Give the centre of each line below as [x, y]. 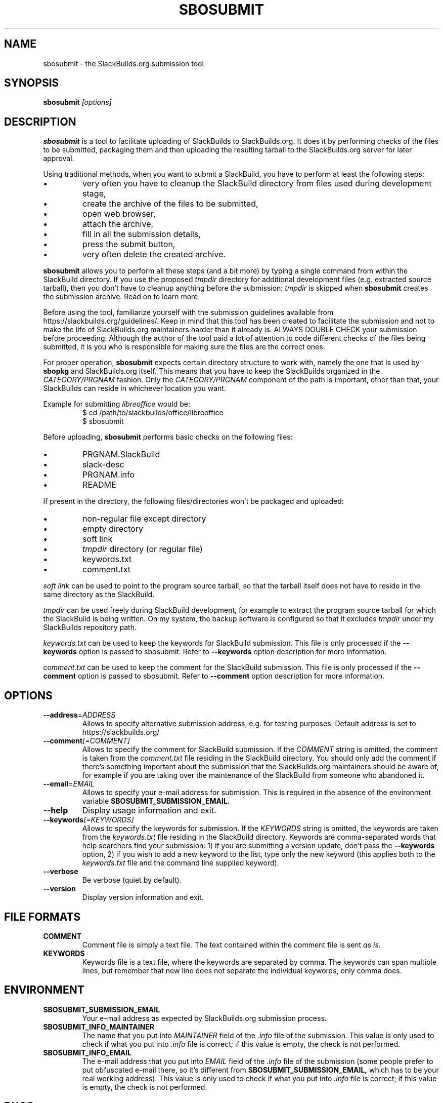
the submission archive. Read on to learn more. [122, 297]
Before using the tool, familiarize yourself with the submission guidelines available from [188, 312]
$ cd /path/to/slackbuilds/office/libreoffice [153, 413]
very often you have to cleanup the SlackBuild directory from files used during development [257, 184]
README [99, 485]
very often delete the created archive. [154, 254]
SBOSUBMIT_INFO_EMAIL [87, 1052]
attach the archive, [118, 224]
